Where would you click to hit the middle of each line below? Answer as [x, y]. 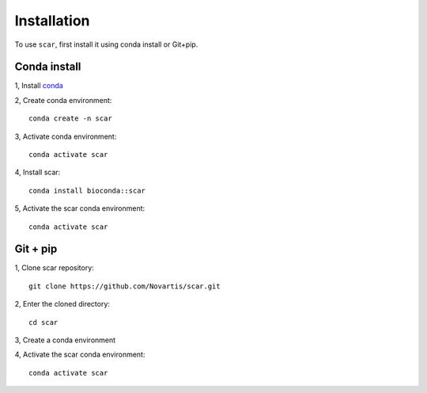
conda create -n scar [70, 118]
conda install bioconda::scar [87, 191]
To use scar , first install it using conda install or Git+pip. [106, 44]
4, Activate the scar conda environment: [80, 355]
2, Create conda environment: [63, 100]
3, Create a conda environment [65, 340]
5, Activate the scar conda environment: [80, 208]
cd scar [43, 322]
